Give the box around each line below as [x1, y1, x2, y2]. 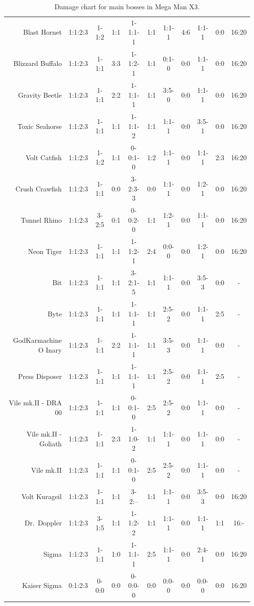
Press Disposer [18, 371, 62, 381]
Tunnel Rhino [21, 214, 62, 225]
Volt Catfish [25, 152, 62, 162]
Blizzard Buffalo [13, 58, 62, 68]
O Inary [38, 344, 62, 355]
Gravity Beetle [18, 89, 62, 100]
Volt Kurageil [21, 491, 62, 502]
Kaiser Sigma [22, 580, 62, 590]
